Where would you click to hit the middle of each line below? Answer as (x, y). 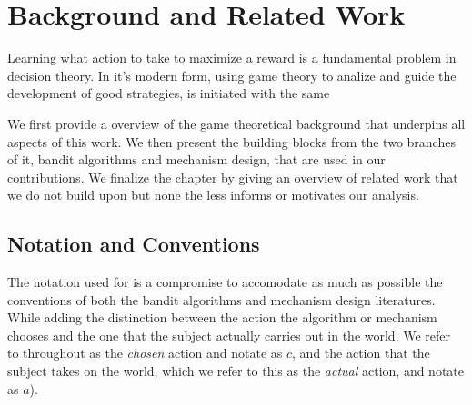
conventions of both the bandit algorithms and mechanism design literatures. (221, 299)
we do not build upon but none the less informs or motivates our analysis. (213, 195)
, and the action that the (361, 353)
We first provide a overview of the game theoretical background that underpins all (236, 123)
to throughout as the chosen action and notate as (145, 353)
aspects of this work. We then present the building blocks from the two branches (231, 141)
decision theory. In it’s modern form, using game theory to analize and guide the (232, 75)
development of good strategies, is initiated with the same (169, 93)
